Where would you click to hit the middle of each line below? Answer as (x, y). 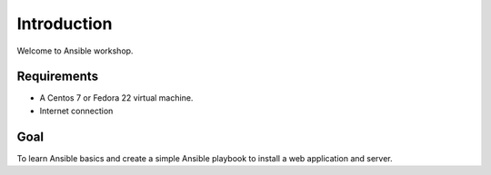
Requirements (58, 77)
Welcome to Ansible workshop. (75, 51)
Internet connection (76, 111)
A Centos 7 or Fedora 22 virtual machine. (116, 98)
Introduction (65, 24)
